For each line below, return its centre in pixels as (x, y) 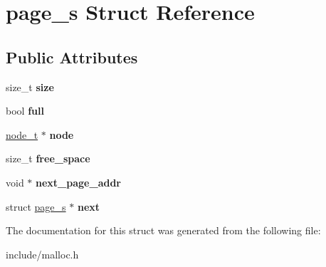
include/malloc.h (42, 254)
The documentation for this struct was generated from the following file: (163, 230)
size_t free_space (48, 158)
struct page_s (36, 206)
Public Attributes (72, 57)
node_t (22, 134)
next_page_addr (78, 182)
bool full (25, 111)
